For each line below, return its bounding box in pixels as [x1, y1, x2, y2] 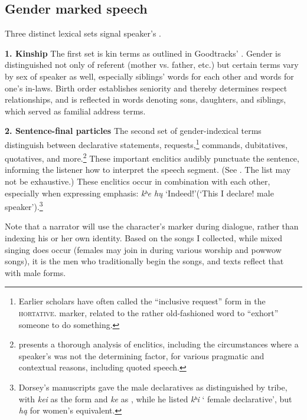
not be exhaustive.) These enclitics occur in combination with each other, [5, 175, 270, 188]
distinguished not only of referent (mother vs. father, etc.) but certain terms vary [5, 58, 299, 71]
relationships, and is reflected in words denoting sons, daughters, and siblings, [5, 93, 286, 106]
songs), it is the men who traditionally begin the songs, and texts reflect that [5, 255, 284, 267]
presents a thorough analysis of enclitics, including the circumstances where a [18, 338, 299, 350]
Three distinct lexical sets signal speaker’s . [5, 27, 161, 40]
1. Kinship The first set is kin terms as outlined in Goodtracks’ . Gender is [5, 47, 281, 59]
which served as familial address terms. [5, 104, 146, 117]
